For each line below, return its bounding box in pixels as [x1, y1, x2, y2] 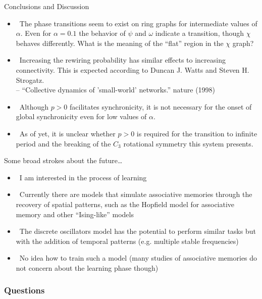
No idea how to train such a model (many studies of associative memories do [19, 253, 257, 263]
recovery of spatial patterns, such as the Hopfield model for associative [16, 198, 235, 209]
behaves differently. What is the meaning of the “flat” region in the [16, 37, 224, 48]
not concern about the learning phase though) [16, 262, 159, 273]
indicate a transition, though [155, 28, 244, 38]
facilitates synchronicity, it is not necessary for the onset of [70, 101, 252, 112]
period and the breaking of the [16, 138, 111, 148]
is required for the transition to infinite [136, 128, 257, 138]
